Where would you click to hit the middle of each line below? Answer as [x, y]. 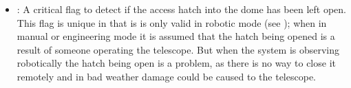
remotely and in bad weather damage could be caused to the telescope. [166, 76]
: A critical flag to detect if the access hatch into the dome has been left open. [181, 9]
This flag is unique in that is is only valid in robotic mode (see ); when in [172, 22]
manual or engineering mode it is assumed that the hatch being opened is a [176, 36]
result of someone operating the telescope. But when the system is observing [178, 49]
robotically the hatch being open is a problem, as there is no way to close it [176, 63]
